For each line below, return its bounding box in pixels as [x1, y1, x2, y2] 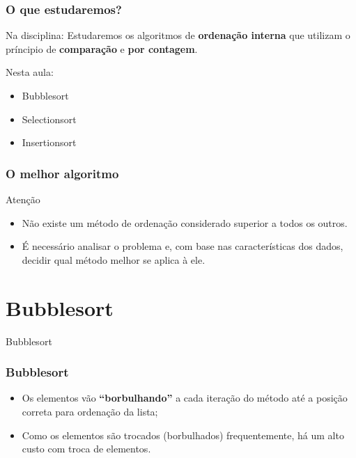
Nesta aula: [6, 65, 54, 79]
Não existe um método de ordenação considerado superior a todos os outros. [22, 215, 348, 230]
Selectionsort [22, 111, 77, 126]
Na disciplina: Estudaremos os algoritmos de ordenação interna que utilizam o [6, 28, 350, 42]
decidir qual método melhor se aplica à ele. [22, 252, 206, 267]
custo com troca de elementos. [22, 441, 151, 456]
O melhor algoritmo [6, 164, 119, 182]
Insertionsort [22, 135, 77, 150]
